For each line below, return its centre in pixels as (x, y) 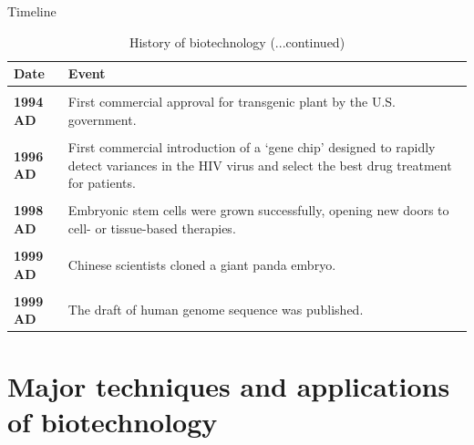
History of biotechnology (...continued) (237, 41)
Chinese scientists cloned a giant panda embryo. (202, 264)
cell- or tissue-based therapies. (152, 228)
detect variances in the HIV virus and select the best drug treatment (260, 165)
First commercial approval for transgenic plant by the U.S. (232, 102)
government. (102, 119)
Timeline (32, 11)
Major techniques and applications (229, 385)
